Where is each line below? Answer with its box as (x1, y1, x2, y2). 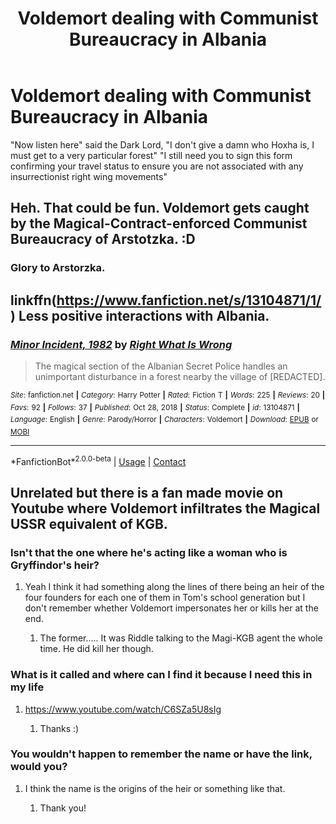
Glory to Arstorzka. (10, 261, 106, 275)
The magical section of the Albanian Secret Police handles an (34, 360, 288, 372)
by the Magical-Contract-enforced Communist (10, 215, 308, 232)
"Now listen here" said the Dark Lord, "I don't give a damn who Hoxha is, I (10, 138, 315, 151)
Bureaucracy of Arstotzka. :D (10, 231, 196, 248)
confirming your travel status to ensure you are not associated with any (10, 160, 304, 172)
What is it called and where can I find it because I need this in (10, 668, 313, 682)
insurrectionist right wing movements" (10, 170, 168, 182)
